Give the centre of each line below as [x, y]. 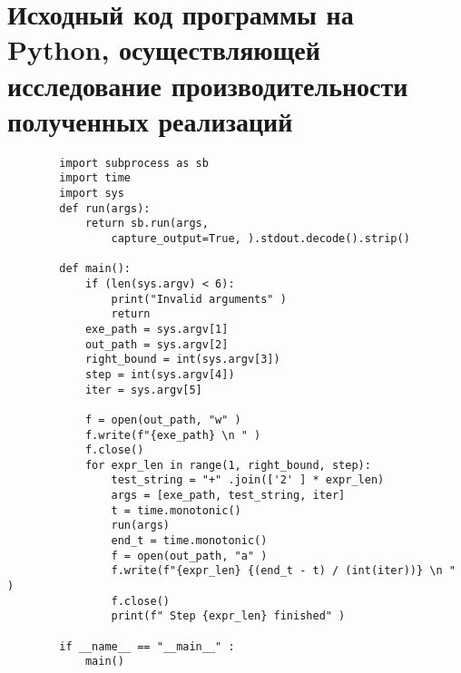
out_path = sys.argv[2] [157, 344]
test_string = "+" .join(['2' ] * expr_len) [248, 480]
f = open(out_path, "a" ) [189, 556]
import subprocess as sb [134, 163]
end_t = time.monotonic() [189, 541]
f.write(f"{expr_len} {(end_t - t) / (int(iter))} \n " [283, 571]
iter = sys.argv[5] [143, 390]
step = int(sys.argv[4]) [160, 374]
